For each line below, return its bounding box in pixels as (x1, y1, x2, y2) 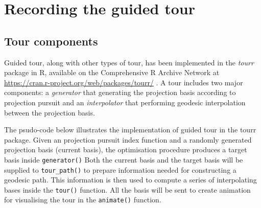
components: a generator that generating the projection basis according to (4, 87, 236, 98)
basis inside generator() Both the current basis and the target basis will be (4, 154, 243, 165)
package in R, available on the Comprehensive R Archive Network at (4, 67, 220, 78)
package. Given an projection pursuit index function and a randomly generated (4, 134, 252, 145)
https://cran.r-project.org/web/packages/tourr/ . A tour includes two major (4, 77, 243, 87)
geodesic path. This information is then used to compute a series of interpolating (4, 174, 257, 185)
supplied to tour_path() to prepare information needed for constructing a (4, 164, 236, 175)
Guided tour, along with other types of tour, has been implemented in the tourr (4, 57, 254, 67)
